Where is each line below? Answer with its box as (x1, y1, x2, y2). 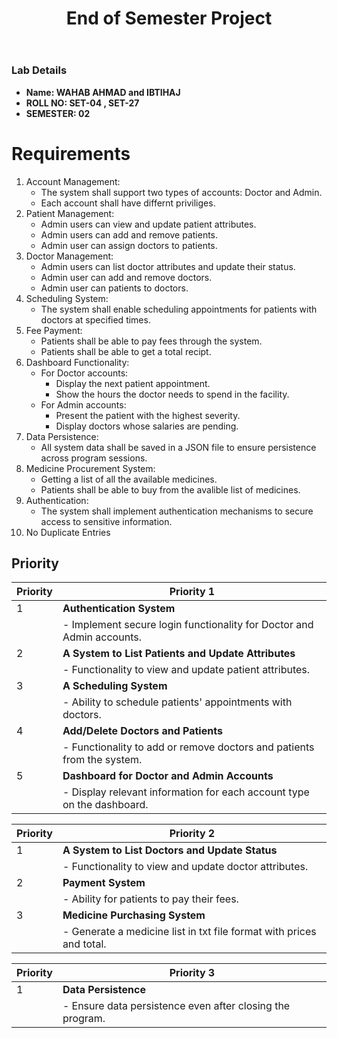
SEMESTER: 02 (25, 107, 91, 119)
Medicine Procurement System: (25, 462, 156, 474)
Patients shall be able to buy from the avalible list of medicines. (40, 483, 301, 496)
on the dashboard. (62, 798, 149, 812)
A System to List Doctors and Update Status (62, 843, 278, 857)
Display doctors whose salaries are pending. (55, 420, 239, 432)
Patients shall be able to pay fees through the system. (40, 335, 263, 347)
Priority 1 (169, 585, 216, 599)
